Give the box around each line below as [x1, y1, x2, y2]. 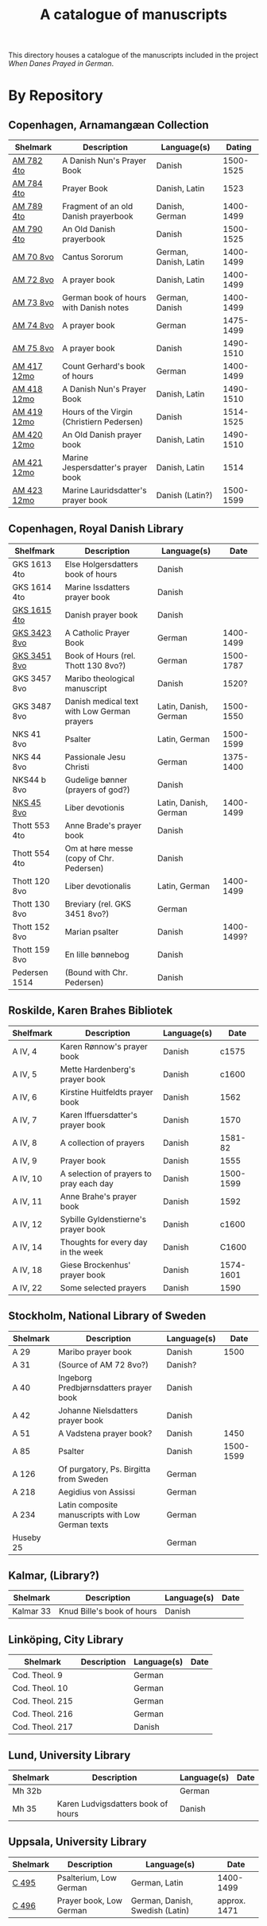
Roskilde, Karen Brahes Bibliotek [8, 1004, 173, 1018]
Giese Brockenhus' [60, 1259, 131, 1270]
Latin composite [58, 1499, 118, 1510]
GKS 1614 [12, 582, 52, 593]
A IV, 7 [12, 1114, 37, 1125]
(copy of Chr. [64, 853, 114, 864]
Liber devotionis [64, 802, 125, 813]
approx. [217, 1895, 246, 1906]
